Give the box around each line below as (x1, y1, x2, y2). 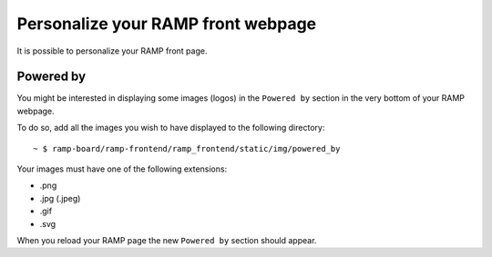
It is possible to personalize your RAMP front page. (16, 45, 208, 56)
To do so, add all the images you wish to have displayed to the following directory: (16, 123, 325, 133)
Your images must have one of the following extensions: (16, 163, 228, 174)
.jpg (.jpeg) (39, 193, 81, 203)
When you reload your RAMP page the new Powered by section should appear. (16, 234, 317, 245)
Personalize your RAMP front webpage (16, 14, 317, 34)
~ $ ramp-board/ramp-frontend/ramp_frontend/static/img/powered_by (33, 143, 341, 153)
